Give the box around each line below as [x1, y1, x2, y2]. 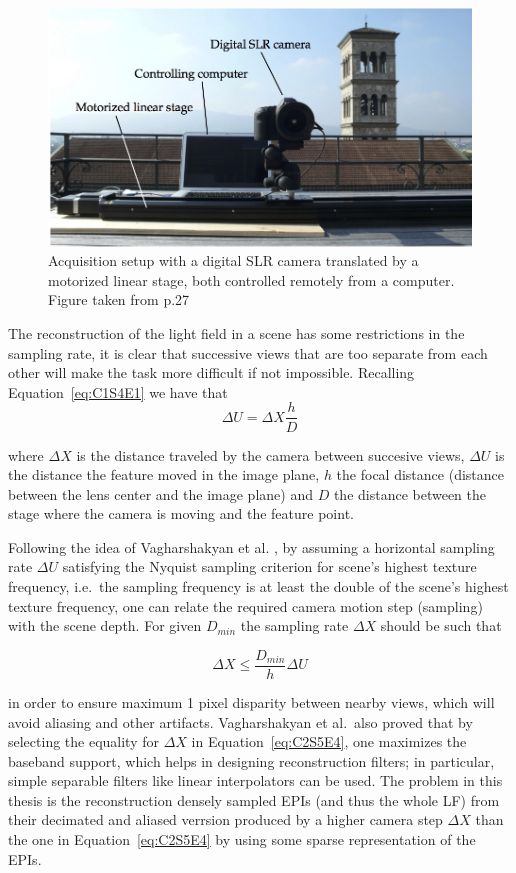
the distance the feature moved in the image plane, [8, 464, 320, 485]
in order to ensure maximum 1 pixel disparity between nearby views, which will [8, 691, 495, 712]
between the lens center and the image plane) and [8, 483, 313, 504]
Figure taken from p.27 [48, 289, 190, 310]
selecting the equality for [8, 731, 160, 752]
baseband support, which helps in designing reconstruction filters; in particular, [8, 750, 495, 771]
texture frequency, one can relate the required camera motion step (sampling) [8, 595, 483, 616]
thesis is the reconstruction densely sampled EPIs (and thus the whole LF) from [8, 789, 500, 810]
